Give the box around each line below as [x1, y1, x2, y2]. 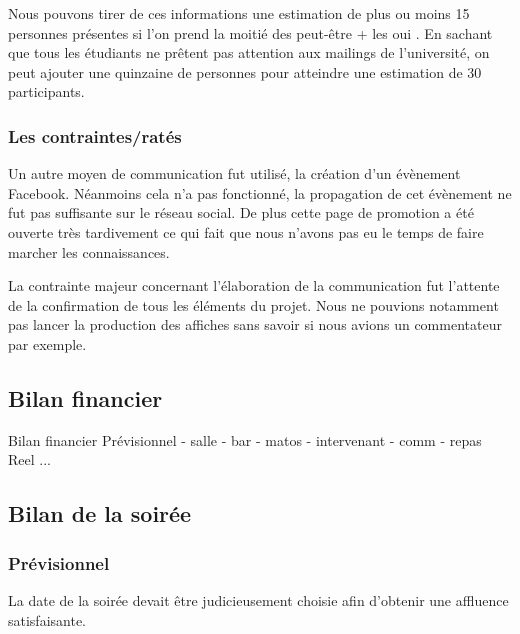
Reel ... [8, 449, 51, 470]
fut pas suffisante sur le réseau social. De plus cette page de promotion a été [8, 202, 474, 223]
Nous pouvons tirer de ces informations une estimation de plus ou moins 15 [8, 3, 470, 23]
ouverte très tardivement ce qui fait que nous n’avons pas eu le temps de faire [8, 221, 484, 242]
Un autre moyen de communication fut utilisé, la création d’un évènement [8, 163, 461, 184]
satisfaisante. [8, 609, 87, 630]
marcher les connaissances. [8, 241, 170, 262]
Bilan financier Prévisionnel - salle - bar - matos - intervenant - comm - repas [8, 429, 482, 450]
